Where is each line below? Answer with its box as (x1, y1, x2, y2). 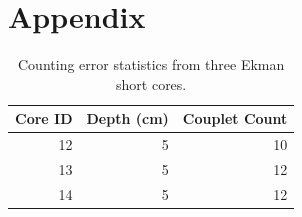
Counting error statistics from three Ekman (18, 54, 285, 75)
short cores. (116, 73, 187, 94)
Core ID (15, 108, 73, 129)
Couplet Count (182, 108, 288, 129)
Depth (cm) (86, 108, 169, 129)
